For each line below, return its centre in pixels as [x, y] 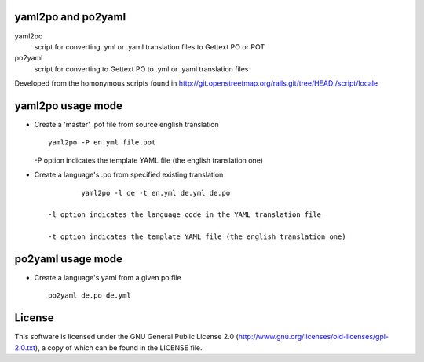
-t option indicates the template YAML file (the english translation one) [197, 237]
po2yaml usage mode [69, 259]
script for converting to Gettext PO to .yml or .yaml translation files [141, 69]
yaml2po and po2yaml [70, 17]
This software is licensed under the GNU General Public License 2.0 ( [126, 337]
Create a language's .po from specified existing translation [129, 175]
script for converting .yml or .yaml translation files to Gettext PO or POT [150, 46]
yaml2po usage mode [69, 106]
